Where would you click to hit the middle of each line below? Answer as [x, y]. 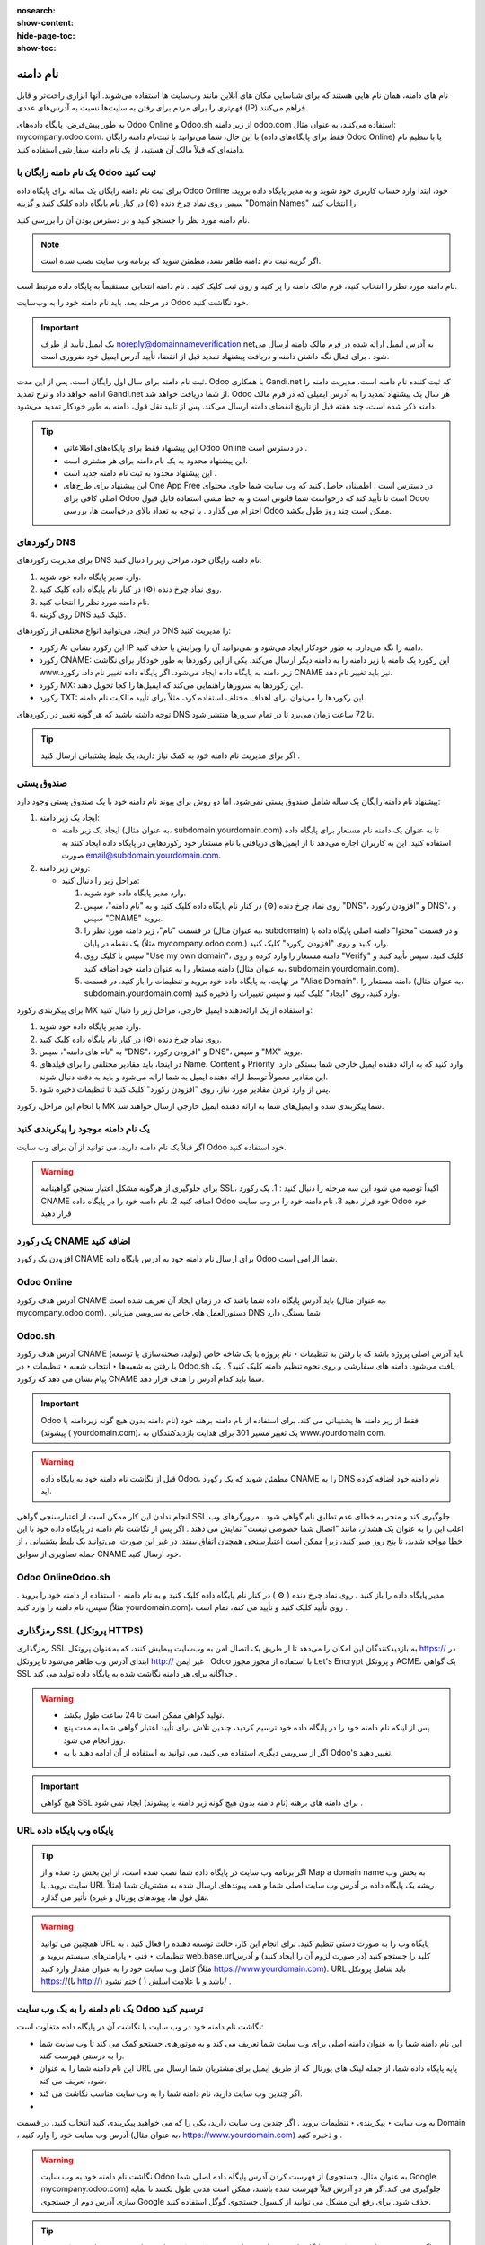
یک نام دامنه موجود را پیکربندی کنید [83, 1129]
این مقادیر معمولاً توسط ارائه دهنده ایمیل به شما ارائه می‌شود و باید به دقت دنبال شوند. [184, 1077]
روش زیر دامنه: [65, 867]
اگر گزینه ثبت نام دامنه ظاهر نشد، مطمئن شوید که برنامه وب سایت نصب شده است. [181, 261]
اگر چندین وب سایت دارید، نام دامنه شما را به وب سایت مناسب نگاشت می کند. [171, 2093]
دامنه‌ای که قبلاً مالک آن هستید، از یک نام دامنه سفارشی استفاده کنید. [131, 149]
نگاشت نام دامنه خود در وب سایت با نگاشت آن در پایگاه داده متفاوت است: [140, 2027]
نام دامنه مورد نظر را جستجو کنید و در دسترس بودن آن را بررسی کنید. [133, 219]
